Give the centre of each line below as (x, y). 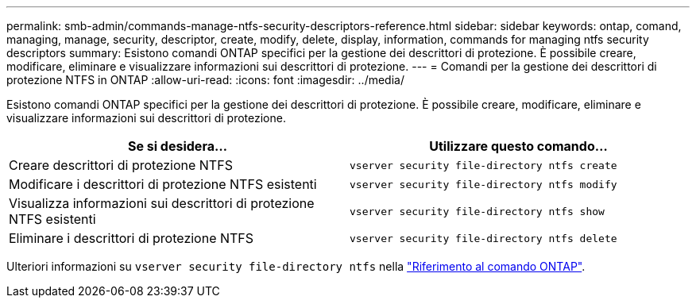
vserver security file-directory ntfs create (483, 165)
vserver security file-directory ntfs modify (483, 184)
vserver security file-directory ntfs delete (483, 238)
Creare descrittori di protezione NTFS (121, 165)
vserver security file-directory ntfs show (477, 211)
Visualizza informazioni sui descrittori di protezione (162, 203)
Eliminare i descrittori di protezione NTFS (131, 238)
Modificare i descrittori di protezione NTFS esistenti (163, 184)
